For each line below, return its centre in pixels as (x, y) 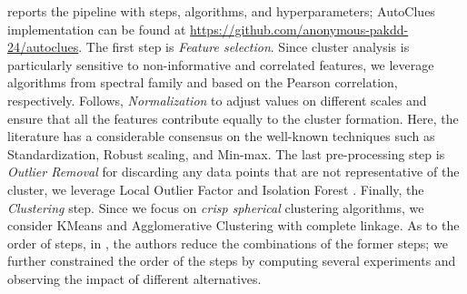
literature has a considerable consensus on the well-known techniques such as (221, 136)
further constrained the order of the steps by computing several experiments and (232, 261)
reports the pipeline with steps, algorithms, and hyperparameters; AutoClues (221, 11)
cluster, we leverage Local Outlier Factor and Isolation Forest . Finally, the (216, 189)
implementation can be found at (97, 29)
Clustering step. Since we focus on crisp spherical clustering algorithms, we (216, 207)
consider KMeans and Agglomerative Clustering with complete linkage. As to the (233, 225)
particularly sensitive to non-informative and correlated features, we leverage (221, 64)
